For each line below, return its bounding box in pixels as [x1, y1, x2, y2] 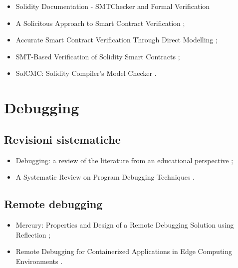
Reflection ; [15, 229, 51, 240]
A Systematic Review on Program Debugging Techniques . [15, 172, 195, 182]
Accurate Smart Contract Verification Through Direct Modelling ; [15, 34, 218, 45]
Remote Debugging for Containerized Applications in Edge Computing [15, 246, 233, 257]
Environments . [15, 256, 63, 266]
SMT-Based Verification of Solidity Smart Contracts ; [15, 51, 180, 61]
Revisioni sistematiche [4, 131, 121, 147]
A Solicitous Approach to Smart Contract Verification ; [15, 17, 185, 28]
